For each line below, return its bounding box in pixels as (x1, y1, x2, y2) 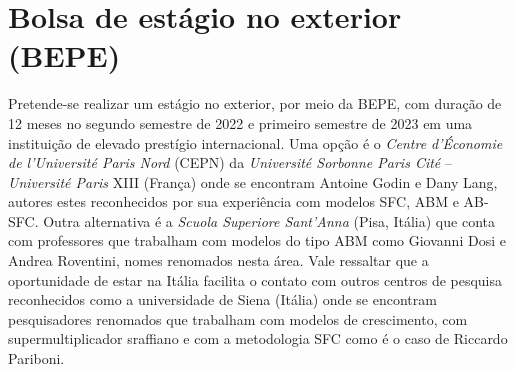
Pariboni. (8, 348, 65, 369)
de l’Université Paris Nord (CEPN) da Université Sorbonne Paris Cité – (8, 152, 452, 173)
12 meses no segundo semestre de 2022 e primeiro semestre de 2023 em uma (8, 112, 473, 133)
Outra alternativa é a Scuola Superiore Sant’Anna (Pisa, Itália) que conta (43, 210, 495, 231)
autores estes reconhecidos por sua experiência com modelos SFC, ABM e (8, 191, 459, 212)
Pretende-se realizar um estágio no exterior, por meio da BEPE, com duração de (8, 93, 502, 114)
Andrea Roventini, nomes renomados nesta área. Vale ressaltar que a (8, 250, 429, 271)
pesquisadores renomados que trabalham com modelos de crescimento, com (8, 308, 468, 329)
